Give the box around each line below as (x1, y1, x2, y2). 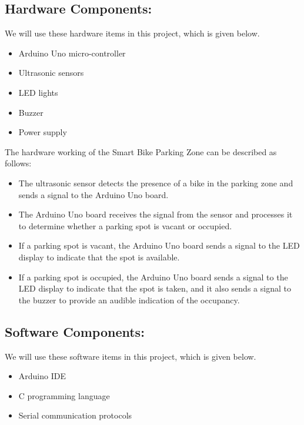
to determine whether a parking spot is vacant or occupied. (18, 219, 232, 232)
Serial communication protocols (18, 409, 132, 421)
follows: (5, 157, 32, 169)
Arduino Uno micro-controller (18, 46, 126, 59)
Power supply (18, 126, 67, 138)
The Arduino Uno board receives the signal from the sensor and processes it (18, 208, 293, 220)
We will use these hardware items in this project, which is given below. (5, 27, 260, 39)
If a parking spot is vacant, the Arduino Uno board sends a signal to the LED (18, 239, 300, 252)
